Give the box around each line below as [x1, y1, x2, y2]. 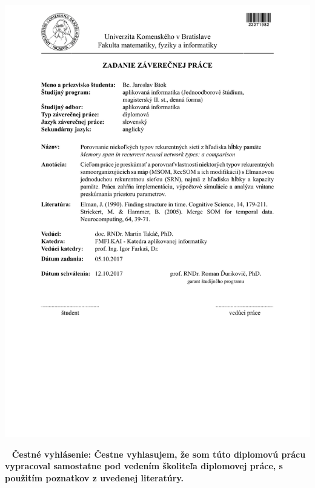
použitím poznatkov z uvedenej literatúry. [5, 471, 184, 484]
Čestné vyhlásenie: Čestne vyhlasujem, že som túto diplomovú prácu [12, 447, 306, 460]
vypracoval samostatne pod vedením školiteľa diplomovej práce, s [5, 460, 283, 472]
